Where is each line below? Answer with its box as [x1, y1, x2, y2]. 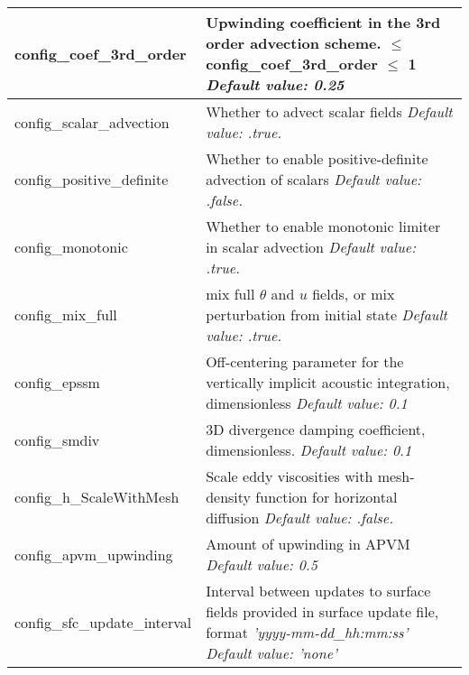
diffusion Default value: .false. [206, 507, 394, 528]
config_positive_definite [14, 169, 169, 190]
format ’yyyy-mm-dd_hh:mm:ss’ [206, 622, 409, 643]
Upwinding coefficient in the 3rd [206, 12, 441, 32]
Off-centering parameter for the [206, 351, 404, 372]
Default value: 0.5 [206, 554, 317, 575]
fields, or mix [312, 283, 395, 304]
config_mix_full [14, 304, 117, 325]
